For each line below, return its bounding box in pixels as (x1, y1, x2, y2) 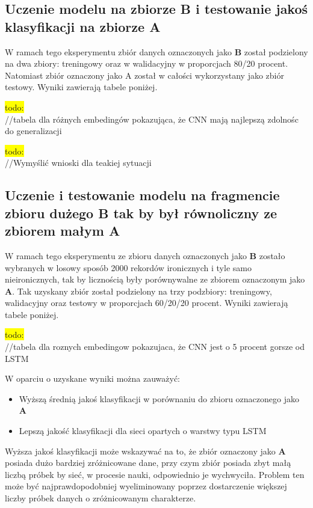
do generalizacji (5, 124, 62, 137)
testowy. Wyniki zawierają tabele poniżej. (5, 81, 158, 93)
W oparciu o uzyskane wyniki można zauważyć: (5, 372, 180, 385)
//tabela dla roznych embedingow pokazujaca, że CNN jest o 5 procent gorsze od (5, 340, 305, 353)
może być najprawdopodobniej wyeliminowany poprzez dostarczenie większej (5, 480, 287, 492)
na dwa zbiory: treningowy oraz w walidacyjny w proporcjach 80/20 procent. (5, 57, 288, 70)
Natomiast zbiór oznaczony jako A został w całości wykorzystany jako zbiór (5, 69, 285, 81)
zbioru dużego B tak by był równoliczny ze (5, 203, 277, 222)
